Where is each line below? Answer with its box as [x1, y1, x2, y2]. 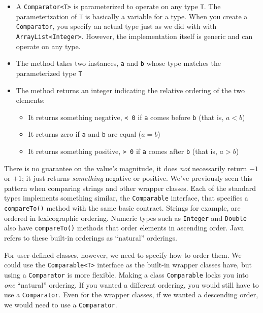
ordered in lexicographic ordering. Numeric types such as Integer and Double [4, 212, 247, 223]
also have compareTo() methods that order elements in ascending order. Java [4, 222, 244, 233]
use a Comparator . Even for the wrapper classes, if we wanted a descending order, [4, 289, 258, 300]
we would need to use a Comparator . [4, 299, 117, 309]
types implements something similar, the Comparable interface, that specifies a [4, 192, 248, 203]
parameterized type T [16, 67, 82, 78]
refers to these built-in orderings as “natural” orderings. [4, 232, 177, 243]
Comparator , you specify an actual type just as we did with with [16, 21, 217, 31]
